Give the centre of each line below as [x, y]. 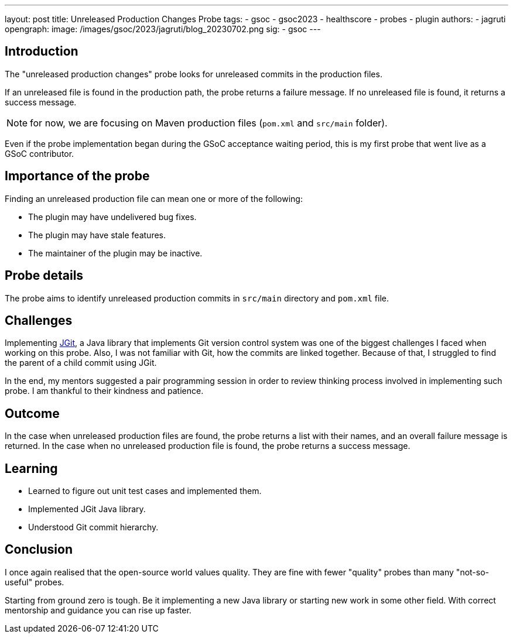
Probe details [44, 276]
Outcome [32, 413]
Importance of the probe [77, 176]
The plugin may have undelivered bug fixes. [112, 217]
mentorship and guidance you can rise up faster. [98, 610]
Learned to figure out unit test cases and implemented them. [145, 491]
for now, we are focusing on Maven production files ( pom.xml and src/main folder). [209, 123]
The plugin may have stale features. [97, 235]
